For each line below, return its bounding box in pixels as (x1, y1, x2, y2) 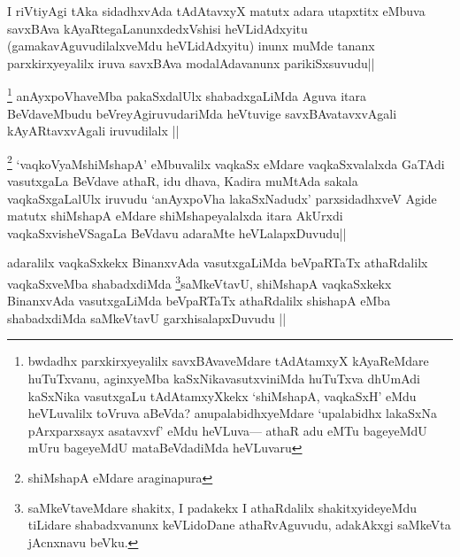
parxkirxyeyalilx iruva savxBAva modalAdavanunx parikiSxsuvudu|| (7, 53, 375, 72)
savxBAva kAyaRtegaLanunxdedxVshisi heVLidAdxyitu (7, 19, 308, 37)
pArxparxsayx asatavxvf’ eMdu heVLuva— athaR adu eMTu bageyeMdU (27, 421, 427, 439)
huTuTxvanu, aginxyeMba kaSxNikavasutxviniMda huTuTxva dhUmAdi (27, 369, 420, 388)
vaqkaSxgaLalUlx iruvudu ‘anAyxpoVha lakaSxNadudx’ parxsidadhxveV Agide (7, 189, 437, 207)
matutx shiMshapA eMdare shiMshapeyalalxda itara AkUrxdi (7, 206, 343, 225)
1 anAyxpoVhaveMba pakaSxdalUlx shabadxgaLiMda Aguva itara (7, 84, 367, 105)
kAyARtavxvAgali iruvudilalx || (7, 121, 180, 140)
